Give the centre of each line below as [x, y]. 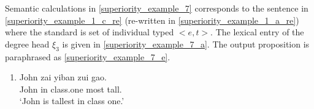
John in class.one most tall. [71, 89]
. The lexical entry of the [257, 32]
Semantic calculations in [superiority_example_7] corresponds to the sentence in [157, 8]
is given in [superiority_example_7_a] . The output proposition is [186, 44]
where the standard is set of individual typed [90, 32]
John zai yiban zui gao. [63, 77]
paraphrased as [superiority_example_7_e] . [88, 56]
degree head [27, 44]
